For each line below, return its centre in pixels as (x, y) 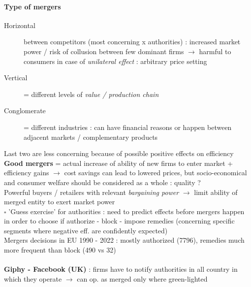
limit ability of (216, 192)
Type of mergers (32, 6)
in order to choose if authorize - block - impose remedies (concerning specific (119, 221)
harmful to (215, 51)
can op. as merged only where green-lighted (142, 278)
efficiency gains (27, 173)
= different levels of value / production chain (91, 94)
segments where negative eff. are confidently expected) (86, 230)
